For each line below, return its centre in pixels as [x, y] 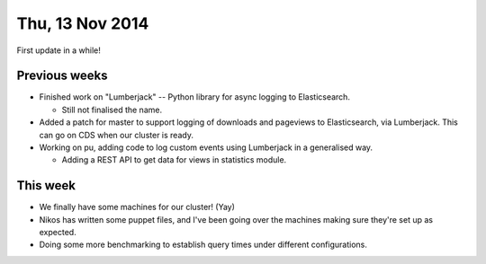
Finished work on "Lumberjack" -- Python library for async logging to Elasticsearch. [195, 97]
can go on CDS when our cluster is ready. [116, 135]
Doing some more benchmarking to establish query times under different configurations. [203, 245]
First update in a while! [58, 50]
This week [46, 185]
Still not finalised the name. [112, 110]
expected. [58, 233]
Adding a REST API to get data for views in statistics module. [174, 160]
